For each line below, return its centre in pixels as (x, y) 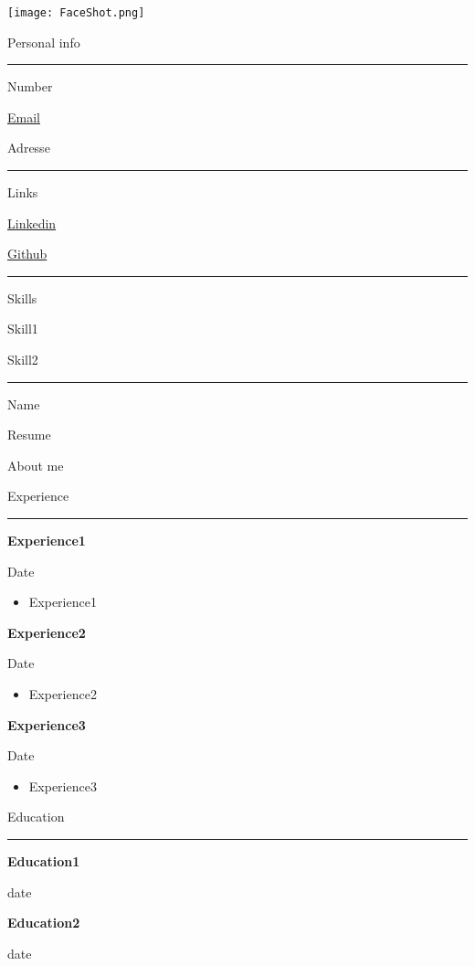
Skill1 (23, 329)
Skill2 (23, 359)
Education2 (44, 923)
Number (30, 86)
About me (36, 465)
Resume (29, 435)
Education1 (44, 860)
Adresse (29, 148)
